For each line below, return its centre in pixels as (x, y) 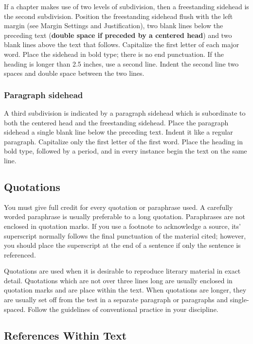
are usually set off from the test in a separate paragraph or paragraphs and (116, 300)
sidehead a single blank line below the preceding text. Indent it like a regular (118, 132)
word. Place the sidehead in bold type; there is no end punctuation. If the (114, 54)
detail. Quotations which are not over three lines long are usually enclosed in (118, 280)
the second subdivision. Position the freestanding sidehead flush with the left (118, 16)
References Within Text (65, 335)
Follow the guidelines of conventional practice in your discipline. (123, 309)
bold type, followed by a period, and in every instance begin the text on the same (126, 151)
